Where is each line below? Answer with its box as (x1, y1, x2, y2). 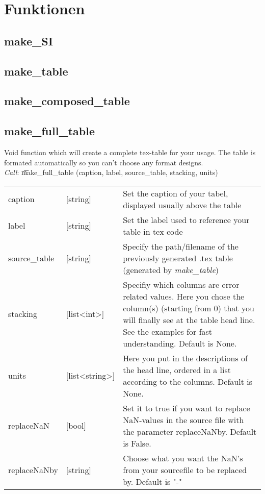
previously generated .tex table (123, 252, 233, 264)
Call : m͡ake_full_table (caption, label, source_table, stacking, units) (4, 167, 218, 178)
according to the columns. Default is (123, 375, 252, 387)
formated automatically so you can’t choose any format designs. (4, 157, 203, 167)
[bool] (66, 419, 86, 432)
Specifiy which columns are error (123, 278, 240, 290)
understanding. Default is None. (123, 337, 237, 349)
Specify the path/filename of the (123, 240, 238, 252)
